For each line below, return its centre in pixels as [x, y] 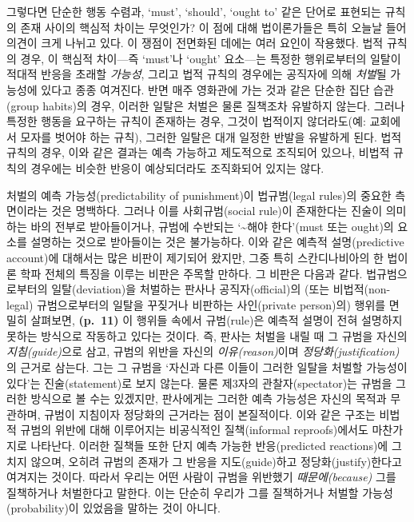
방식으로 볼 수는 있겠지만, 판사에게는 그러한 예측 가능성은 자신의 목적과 [209, 398]
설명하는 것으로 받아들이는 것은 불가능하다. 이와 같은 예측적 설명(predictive [217, 242]
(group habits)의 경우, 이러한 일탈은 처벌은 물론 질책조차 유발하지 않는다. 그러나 [206, 105]
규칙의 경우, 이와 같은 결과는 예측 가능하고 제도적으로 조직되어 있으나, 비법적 [198, 152]
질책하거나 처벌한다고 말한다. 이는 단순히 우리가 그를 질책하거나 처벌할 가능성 [200, 492]
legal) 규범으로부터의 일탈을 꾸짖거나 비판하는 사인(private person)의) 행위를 [196, 304]
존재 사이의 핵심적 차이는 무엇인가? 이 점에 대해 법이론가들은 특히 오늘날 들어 [213, 27]
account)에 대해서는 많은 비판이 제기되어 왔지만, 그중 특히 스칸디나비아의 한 [195, 257]
